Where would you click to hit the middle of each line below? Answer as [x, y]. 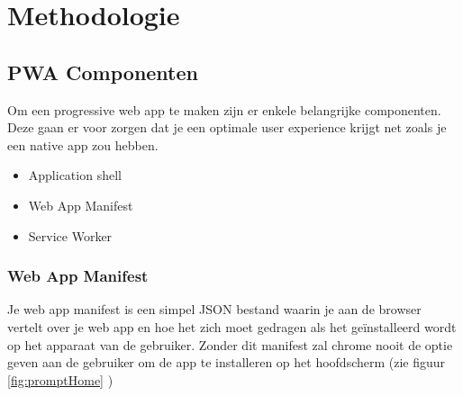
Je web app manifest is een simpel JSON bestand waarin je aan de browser [214, 309]
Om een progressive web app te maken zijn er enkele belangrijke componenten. [224, 109]
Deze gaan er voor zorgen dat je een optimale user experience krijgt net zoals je [227, 127]
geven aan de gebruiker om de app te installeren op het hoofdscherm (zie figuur [227, 362]
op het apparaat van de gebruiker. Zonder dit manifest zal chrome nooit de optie [230, 344]
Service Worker [70, 235]
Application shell [75, 175]
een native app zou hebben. [83, 144]
